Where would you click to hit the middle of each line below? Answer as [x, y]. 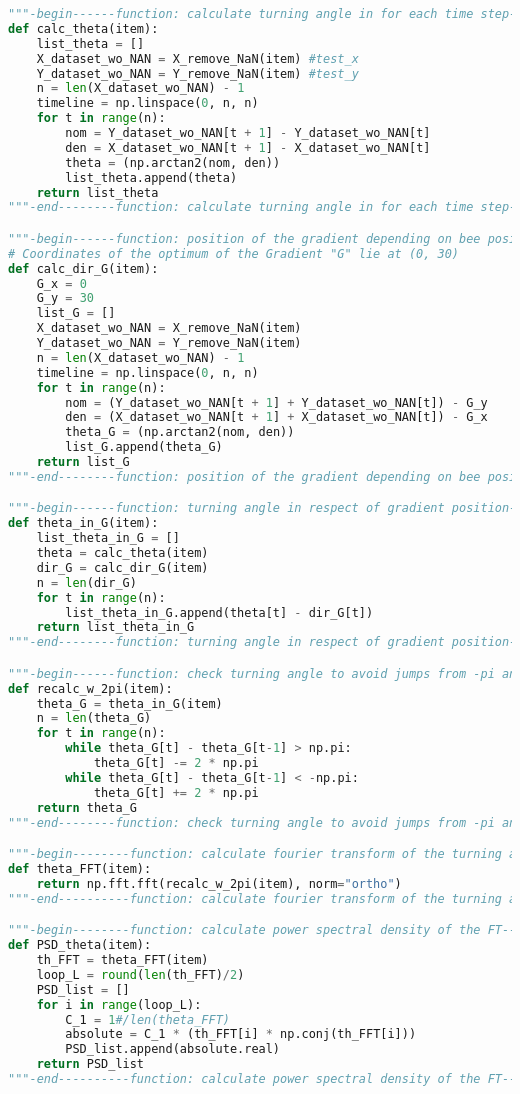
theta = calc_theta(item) [122, 553]
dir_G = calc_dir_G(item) [122, 567]
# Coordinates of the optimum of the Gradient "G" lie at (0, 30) [234, 253]
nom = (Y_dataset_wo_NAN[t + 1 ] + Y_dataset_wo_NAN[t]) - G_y [276, 402]
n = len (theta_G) [94, 718]
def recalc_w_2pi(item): [90, 688]
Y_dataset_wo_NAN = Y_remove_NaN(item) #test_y [197, 73]
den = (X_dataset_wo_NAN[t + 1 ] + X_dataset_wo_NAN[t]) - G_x [276, 417]
